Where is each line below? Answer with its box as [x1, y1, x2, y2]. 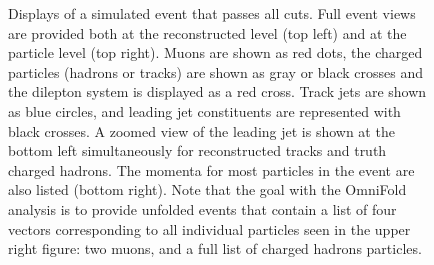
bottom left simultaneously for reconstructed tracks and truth [8, 140, 387, 161]
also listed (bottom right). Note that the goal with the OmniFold [8, 179, 407, 200]
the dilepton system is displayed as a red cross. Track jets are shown [8, 81, 427, 102]
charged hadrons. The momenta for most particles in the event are [8, 159, 415, 180]
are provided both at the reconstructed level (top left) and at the [8, 22, 407, 43]
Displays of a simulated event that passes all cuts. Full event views [8, 3, 416, 23]
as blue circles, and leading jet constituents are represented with [8, 100, 401, 121]
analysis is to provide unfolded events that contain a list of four [8, 198, 397, 219]
